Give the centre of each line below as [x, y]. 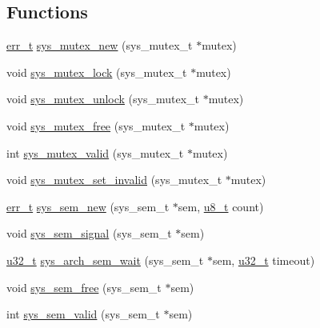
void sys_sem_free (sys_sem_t [84, 287]
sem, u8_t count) [221, 206]
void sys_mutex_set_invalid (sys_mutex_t [114, 180]
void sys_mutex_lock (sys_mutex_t [97, 72]
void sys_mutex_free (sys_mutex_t [96, 125]
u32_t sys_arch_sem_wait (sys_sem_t [105, 260]
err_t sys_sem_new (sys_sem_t [88, 206]
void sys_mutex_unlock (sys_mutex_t [103, 99]
